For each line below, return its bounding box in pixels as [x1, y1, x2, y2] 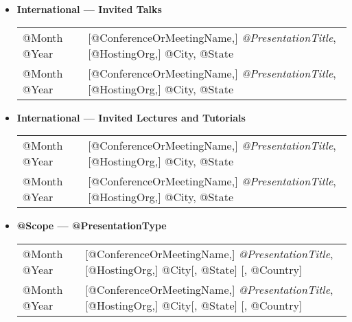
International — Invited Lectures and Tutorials [16, 110, 246, 124]
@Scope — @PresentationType [16, 218, 167, 233]
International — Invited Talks [16, 2, 162, 16]
